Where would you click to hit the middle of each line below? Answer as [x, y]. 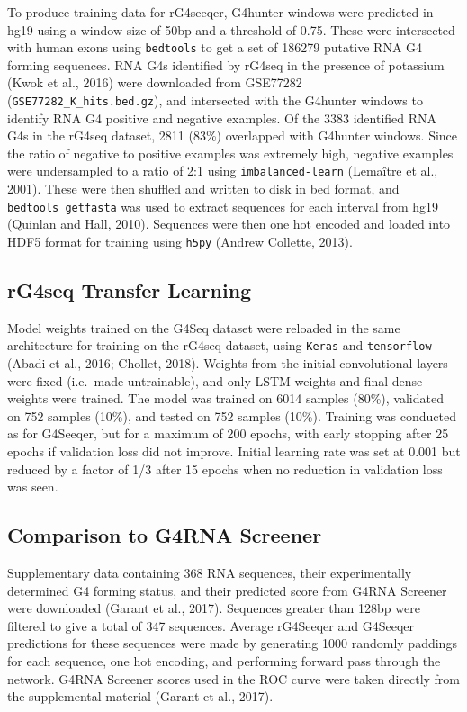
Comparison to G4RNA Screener [165, 535]
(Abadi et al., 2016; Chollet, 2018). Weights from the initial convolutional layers [228, 363]
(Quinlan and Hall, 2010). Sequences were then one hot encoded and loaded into [229, 224]
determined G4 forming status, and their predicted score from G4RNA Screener [227, 590]
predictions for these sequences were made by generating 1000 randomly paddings [232, 643]
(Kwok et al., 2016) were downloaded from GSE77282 [155, 82]
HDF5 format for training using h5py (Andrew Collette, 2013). [180, 241]
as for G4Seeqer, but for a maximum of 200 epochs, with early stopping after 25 [228, 433]
